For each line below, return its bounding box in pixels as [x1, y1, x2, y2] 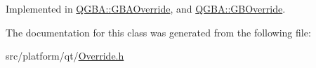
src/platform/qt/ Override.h [6, 48, 124, 63]
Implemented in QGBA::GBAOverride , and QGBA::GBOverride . [6, 1, 286, 15]
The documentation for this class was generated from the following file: [6, 25, 311, 39]
